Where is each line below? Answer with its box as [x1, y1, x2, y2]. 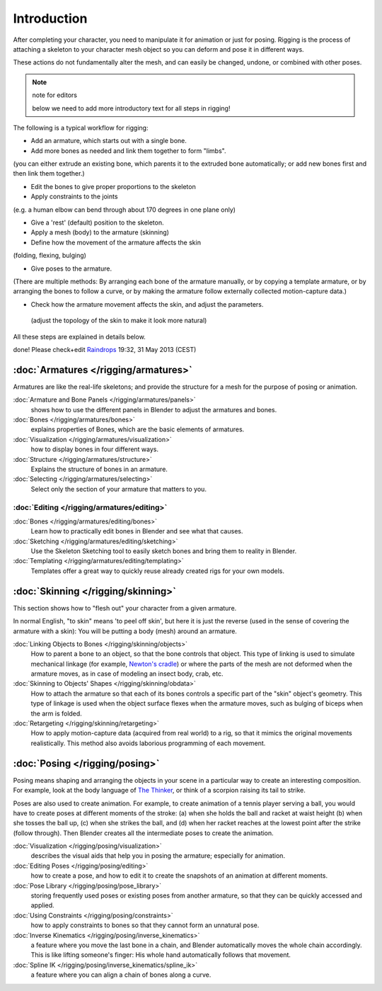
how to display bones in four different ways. [30, 445, 159, 453]
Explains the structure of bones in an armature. [30, 465, 168, 473]
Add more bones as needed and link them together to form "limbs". [30, 146, 226, 155]
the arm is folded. [30, 709, 83, 718]
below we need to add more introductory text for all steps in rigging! [32, 103, 231, 113]
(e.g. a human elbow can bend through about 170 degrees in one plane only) [13, 205, 236, 214]
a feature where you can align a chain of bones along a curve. [30, 970, 212, 979]
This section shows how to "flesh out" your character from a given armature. [13, 604, 237, 612]
